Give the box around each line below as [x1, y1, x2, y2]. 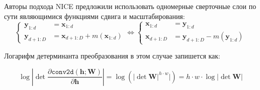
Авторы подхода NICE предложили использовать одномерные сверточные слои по [4, 1, 256, 11]
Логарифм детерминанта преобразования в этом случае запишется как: [4, 50, 221, 61]
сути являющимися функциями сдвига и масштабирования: [4, 10, 185, 21]
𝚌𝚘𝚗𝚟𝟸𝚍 [51, 68, 74, 76]
